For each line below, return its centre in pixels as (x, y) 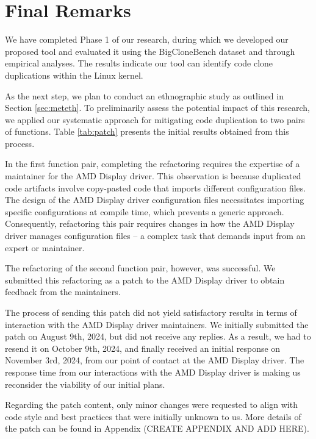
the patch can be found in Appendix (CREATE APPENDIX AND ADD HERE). (157, 428)
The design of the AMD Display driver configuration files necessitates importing (155, 200)
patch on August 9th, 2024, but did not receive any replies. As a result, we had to (158, 336)
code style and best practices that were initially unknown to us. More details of (153, 416)
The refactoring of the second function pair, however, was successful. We (140, 268)
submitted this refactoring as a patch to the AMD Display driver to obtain (145, 280)
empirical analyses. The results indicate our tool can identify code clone (139, 63)
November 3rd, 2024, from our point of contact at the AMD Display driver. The (155, 360)
